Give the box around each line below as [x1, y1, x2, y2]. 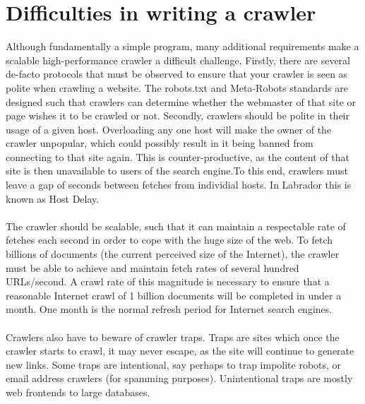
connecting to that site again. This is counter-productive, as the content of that [6, 149, 349, 164]
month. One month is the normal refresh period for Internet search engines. [6, 302, 333, 316]
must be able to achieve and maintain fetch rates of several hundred [6, 260, 299, 275]
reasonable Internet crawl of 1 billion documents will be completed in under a [6, 287, 342, 302]
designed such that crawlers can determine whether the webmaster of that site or [6, 94, 357, 109]
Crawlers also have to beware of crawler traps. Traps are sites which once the [6, 329, 340, 344]
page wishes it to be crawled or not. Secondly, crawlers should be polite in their [6, 108, 350, 123]
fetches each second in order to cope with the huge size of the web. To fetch [6, 232, 333, 247]
